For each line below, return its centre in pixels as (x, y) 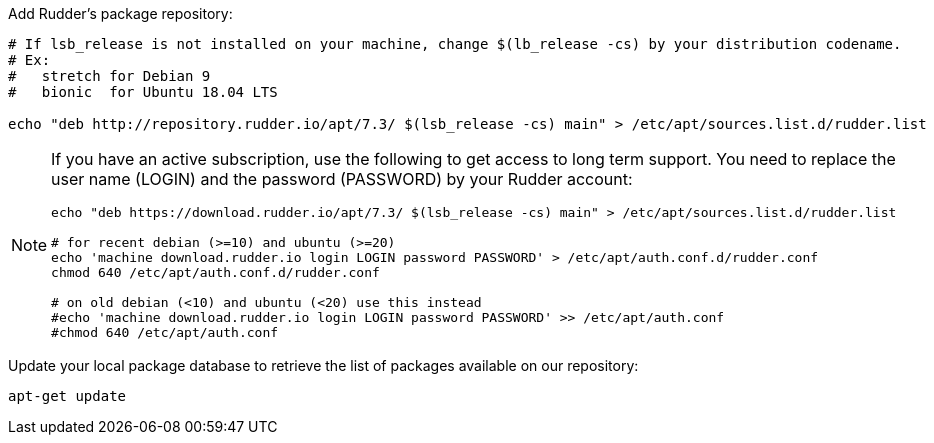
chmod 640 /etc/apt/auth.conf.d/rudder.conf (215, 272)
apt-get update (67, 396)
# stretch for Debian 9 (109, 76)
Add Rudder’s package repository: (120, 13)
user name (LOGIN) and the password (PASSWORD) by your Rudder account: (342, 179)
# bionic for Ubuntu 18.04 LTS (143, 92)
